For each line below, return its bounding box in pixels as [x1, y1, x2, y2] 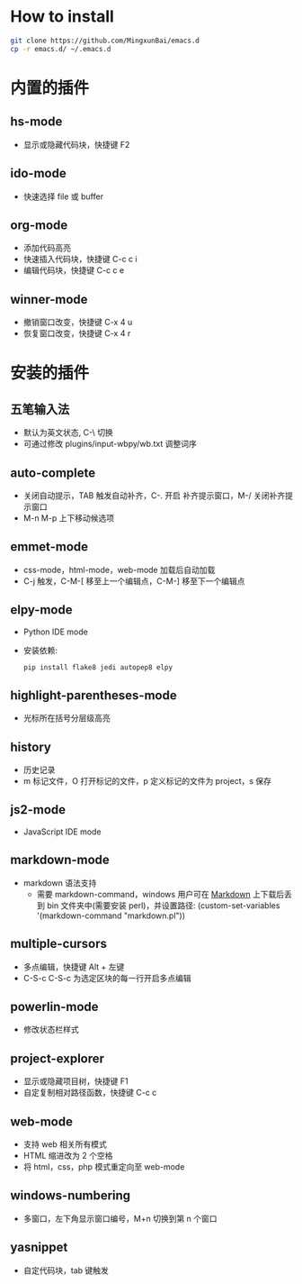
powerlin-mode [10, 998, 99, 1015]
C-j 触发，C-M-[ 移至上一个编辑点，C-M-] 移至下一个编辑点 [22, 575, 245, 587]
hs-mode [10, 114, 63, 130]
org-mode [10, 217, 68, 232]
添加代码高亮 [22, 242, 71, 253]
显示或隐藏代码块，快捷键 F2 [22, 139, 130, 150]
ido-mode [10, 166, 67, 181]
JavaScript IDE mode [22, 826, 102, 837]
